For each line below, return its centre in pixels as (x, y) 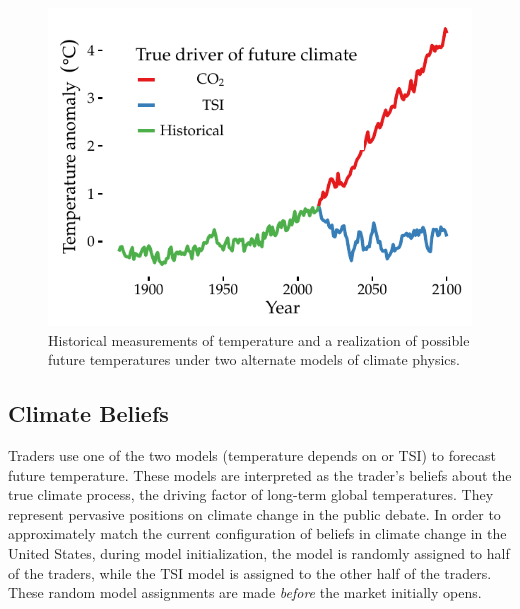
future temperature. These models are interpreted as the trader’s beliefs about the (260, 474)
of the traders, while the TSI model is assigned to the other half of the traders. (250, 572)
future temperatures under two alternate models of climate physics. (254, 359)
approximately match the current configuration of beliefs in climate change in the (257, 533)
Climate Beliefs (88, 413)
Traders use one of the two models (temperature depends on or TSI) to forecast (252, 454)
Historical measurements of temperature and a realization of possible (259, 339)
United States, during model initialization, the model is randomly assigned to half (259, 552)
